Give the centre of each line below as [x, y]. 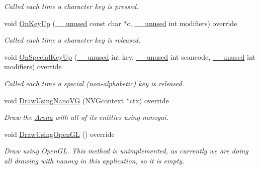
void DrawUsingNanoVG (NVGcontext [64, 100]
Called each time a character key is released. [72, 40]
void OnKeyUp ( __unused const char [63, 23]
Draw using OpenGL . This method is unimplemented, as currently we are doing [126, 151]
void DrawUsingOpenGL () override [59, 134]
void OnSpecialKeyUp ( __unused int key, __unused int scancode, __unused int [130, 56]
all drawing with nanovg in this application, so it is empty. [94, 160]
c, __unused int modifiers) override [182, 23]
